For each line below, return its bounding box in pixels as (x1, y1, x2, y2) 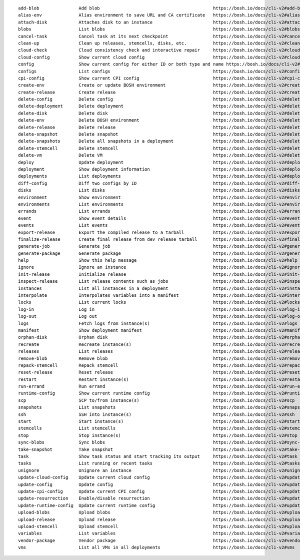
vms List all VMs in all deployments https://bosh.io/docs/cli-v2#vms (18, 544, 295, 550)
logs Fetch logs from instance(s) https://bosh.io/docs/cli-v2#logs (18, 320, 297, 326)
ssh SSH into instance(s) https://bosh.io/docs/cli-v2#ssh (18, 411, 295, 417)
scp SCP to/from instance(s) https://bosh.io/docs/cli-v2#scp (18, 397, 295, 403)
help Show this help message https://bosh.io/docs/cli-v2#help (18, 258, 297, 263)
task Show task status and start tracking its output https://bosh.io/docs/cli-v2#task (18, 453, 297, 459)
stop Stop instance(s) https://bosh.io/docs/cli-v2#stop (18, 432, 297, 438)
